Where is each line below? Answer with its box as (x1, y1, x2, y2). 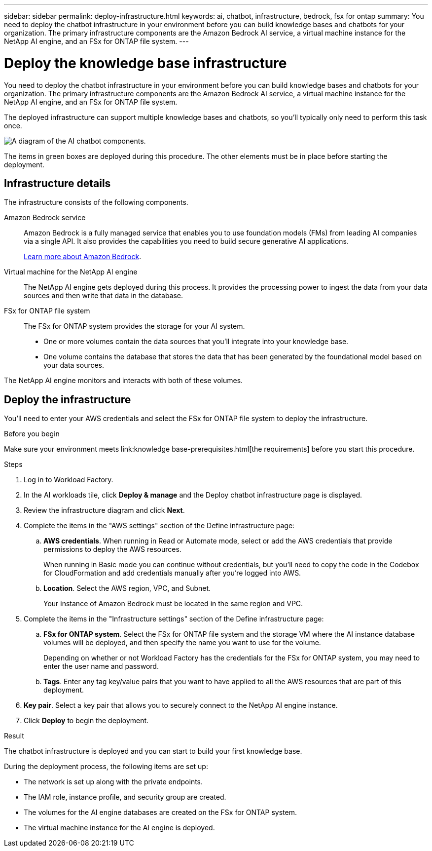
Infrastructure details (4, 177, 111, 190)
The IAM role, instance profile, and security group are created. (24, 793, 226, 802)
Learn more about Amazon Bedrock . (24, 252, 142, 261)
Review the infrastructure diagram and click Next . (24, 506, 185, 515)
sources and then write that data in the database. (24, 291, 183, 300)
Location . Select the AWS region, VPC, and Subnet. (43, 584, 211, 593)
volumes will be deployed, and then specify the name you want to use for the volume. (43, 638, 321, 647)
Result (4, 732, 24, 740)
